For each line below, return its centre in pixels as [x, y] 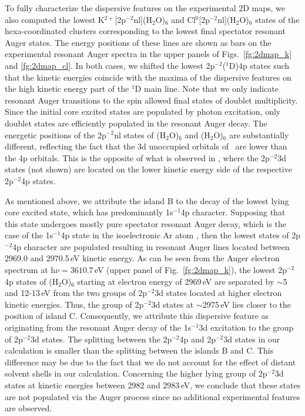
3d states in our [252, 339]
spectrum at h [30, 270]
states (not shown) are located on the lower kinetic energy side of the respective [148, 169]
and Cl [183, 19]
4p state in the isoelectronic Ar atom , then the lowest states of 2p [181, 235]
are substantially [259, 134]
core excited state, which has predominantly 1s [89, 212]
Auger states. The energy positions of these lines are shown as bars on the [138, 42]
